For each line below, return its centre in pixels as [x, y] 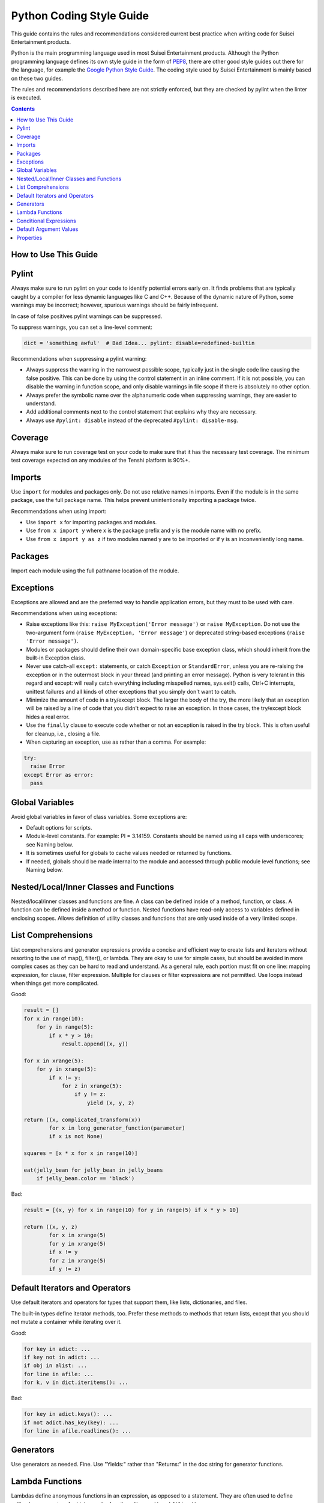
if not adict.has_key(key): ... [71, 1422]
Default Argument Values [47, 229]
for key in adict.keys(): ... [68, 1414]
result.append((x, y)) [95, 1044]
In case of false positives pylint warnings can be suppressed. [87, 316]
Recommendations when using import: [59, 511]
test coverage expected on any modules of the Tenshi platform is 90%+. [100, 461]
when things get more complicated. [55, 984]
